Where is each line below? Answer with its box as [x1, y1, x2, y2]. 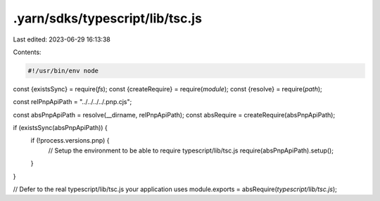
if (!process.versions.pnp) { [30, 136, 110, 145]
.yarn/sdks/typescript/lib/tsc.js [13, 11, 202, 26]
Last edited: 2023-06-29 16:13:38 [13, 35, 110, 44]
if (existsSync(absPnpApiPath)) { [13, 124, 108, 132]
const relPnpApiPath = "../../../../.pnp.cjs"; [13, 98, 132, 106]
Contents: [13, 48, 42, 56]
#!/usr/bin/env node [27, 67, 99, 74]
